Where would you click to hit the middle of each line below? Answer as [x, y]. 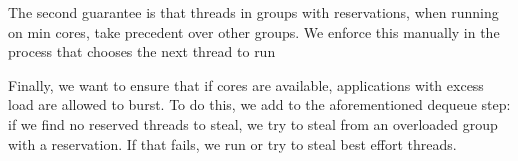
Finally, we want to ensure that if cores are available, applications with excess [246, 84]
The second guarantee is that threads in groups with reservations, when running [253, 12]
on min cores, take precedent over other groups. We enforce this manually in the [254, 31]
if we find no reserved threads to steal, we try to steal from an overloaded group [253, 123]
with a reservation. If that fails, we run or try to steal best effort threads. [232, 143]
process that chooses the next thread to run [142, 51]
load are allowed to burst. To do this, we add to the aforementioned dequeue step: [259, 104]
